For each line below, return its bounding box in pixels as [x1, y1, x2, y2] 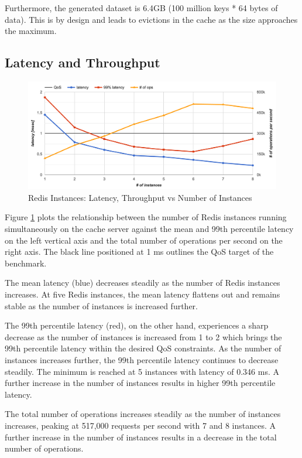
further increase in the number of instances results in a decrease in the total [5, 430, 277, 443]
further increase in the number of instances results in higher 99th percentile [5, 377, 276, 389]
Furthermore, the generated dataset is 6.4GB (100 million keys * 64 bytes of [5, 2, 278, 13]
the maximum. [5, 25, 57, 37]
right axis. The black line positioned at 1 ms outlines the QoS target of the [5, 245, 274, 258]
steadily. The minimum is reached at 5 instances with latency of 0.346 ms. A [5, 365, 279, 377]
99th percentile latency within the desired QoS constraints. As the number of [5, 342, 282, 354]
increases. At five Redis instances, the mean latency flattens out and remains [5, 288, 280, 300]
